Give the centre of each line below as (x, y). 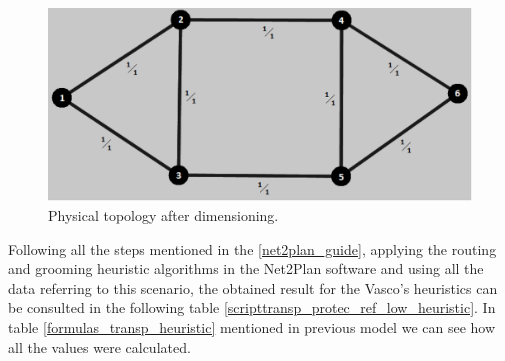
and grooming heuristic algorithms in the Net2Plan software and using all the (246, 268)
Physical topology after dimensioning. (163, 214)
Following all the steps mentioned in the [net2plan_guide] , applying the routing (252, 248)
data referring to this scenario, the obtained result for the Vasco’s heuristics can (253, 287)
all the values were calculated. (99, 346)
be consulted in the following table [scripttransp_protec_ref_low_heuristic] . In (252, 307)
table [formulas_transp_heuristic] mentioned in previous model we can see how (252, 326)
